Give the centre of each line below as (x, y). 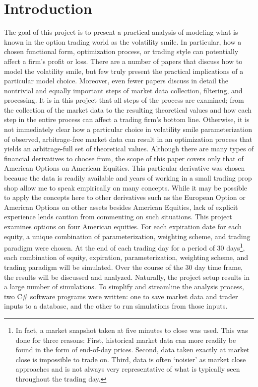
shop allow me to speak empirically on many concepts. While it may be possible (126, 187)
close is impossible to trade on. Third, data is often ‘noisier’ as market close (131, 359)
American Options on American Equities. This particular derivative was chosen (125, 168)
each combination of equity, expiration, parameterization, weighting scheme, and (126, 257)
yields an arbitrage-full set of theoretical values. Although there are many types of (129, 149)
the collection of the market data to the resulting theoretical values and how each (128, 109)
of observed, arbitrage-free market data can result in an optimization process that (128, 139)
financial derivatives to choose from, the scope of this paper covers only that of (124, 158)
